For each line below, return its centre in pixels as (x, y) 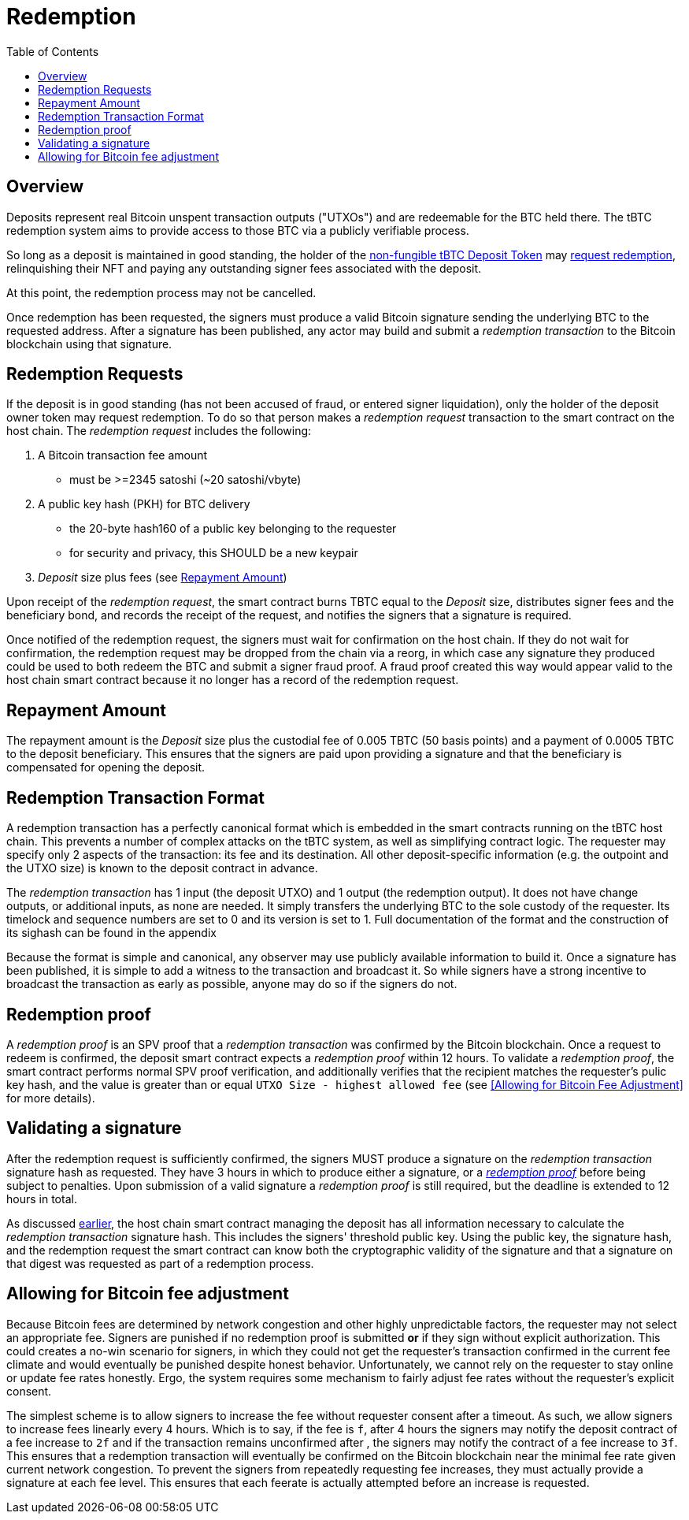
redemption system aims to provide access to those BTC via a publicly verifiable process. (238, 230)
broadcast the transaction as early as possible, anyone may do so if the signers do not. (232, 984)
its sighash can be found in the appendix (111, 933)
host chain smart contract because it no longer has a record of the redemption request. (233, 680)
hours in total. (42, 1199)
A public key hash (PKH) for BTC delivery (144, 504)
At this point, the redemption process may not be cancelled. (161, 292)
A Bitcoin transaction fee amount (123, 455)
